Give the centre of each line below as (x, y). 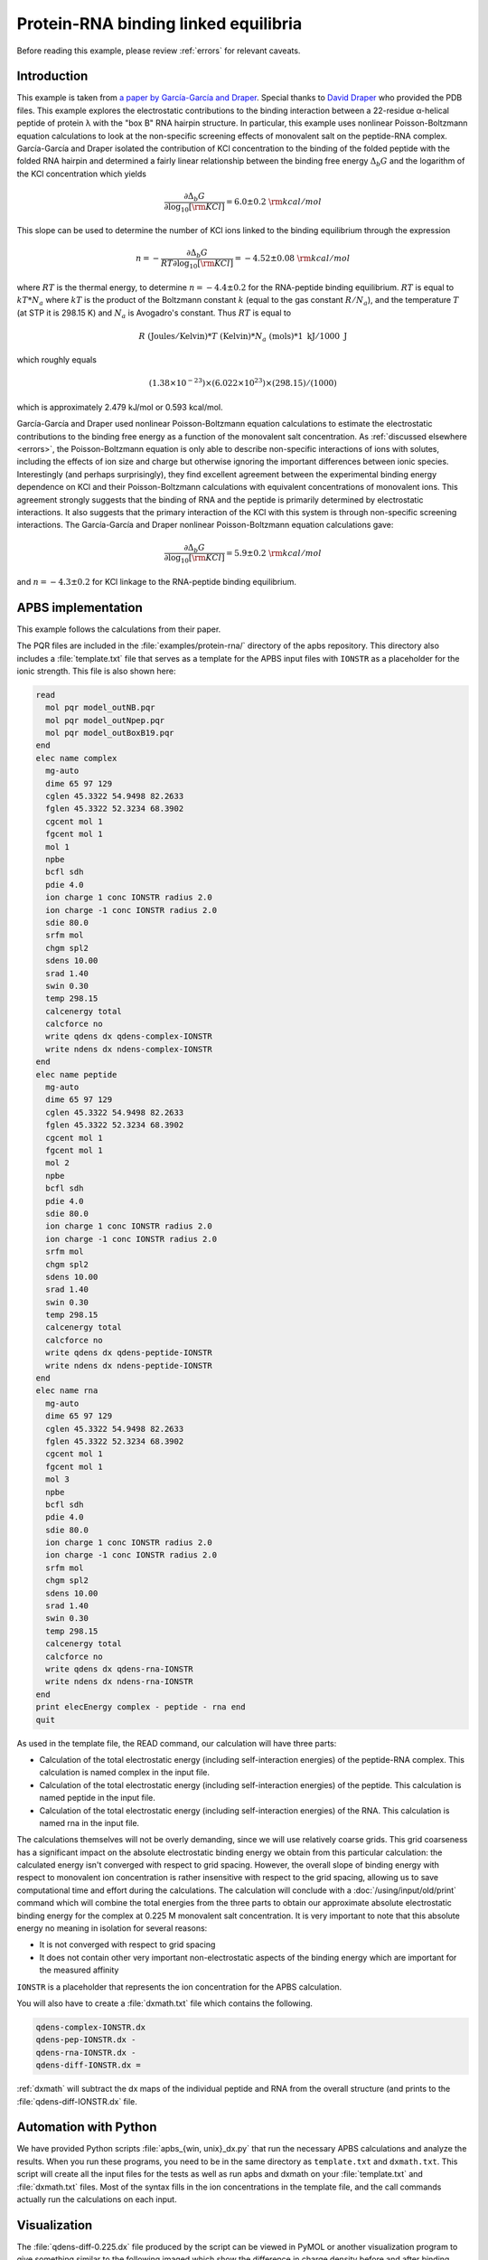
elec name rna (67, 1391)
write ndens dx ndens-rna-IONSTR (119, 1682)
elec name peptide (76, 1074)
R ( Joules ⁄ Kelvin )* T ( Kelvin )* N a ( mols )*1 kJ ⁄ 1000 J (243, 337)
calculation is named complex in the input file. (125, 1773)
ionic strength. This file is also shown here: (96, 671)
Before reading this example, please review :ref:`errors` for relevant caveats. (159, 51)
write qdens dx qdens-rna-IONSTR (119, 1669)
